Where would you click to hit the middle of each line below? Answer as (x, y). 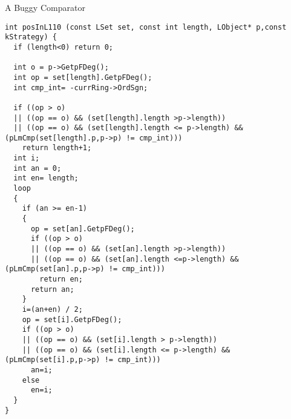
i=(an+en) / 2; (52, 309)
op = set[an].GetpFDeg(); (83, 229)
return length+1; (57, 148)
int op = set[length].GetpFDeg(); (83, 77)
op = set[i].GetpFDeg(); (72, 319)
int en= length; (46, 178)
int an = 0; (38, 168)
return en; (61, 279)
